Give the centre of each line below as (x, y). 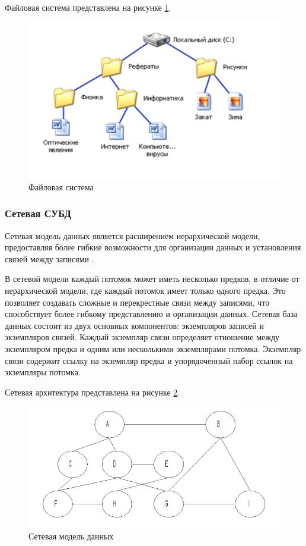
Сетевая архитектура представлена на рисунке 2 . (93, 392)
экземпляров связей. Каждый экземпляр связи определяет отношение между (142, 337)
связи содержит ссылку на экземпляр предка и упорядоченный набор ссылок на (149, 360)
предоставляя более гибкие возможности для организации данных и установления (153, 247)
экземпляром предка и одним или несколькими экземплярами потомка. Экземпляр (153, 348)
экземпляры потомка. (43, 372)
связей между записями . (50, 258)
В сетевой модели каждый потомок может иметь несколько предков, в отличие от (152, 279)
